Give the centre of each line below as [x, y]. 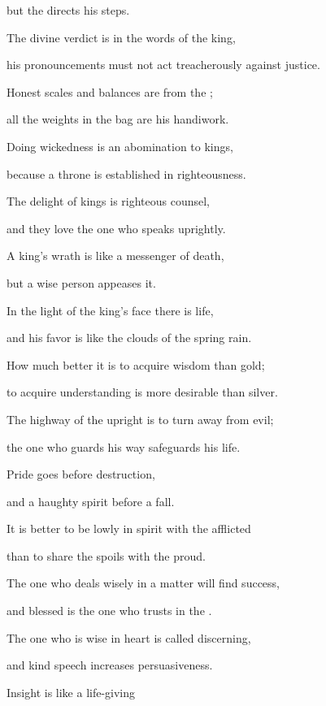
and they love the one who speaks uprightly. [116, 228]
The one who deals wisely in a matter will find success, [143, 583]
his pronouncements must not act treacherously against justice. [163, 65]
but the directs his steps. [68, 10]
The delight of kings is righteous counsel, [109, 201]
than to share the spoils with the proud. [106, 555]
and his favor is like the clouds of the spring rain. [129, 338]
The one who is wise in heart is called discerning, [129, 637]
